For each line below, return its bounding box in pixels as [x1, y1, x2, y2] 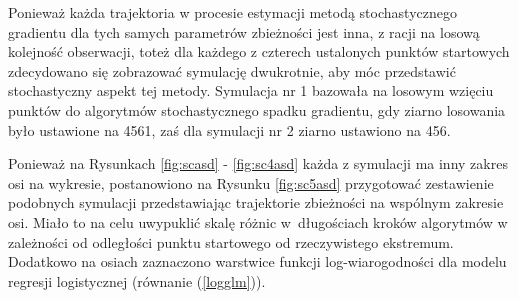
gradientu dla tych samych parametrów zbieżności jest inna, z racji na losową [8, 21, 480, 42]
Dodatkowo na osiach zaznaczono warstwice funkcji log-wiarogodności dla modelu [8, 251, 507, 272]
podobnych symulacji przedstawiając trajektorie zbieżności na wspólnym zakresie [8, 192, 504, 213]
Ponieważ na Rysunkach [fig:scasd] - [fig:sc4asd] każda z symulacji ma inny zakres [8, 153, 508, 174]
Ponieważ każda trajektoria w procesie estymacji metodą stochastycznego [8, 2, 457, 22]
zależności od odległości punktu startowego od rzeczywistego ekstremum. [8, 231, 454, 252]
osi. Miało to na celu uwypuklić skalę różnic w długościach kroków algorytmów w [8, 211, 508, 232]
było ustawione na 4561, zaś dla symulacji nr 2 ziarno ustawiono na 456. [8, 119, 451, 140]
